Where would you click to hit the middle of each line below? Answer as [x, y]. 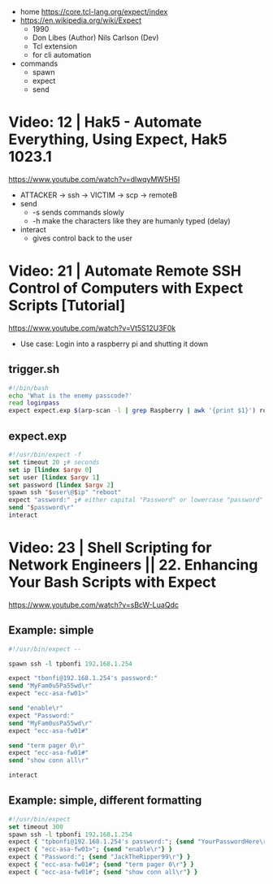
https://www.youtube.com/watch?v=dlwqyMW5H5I [94, 179]
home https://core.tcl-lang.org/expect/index [94, 12]
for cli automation [62, 55]
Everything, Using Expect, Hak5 [118, 139]
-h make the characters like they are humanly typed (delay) [131, 221]
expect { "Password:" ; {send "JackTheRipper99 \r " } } [100, 857]
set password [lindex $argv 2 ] [61, 485]
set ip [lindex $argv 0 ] [50, 470]
